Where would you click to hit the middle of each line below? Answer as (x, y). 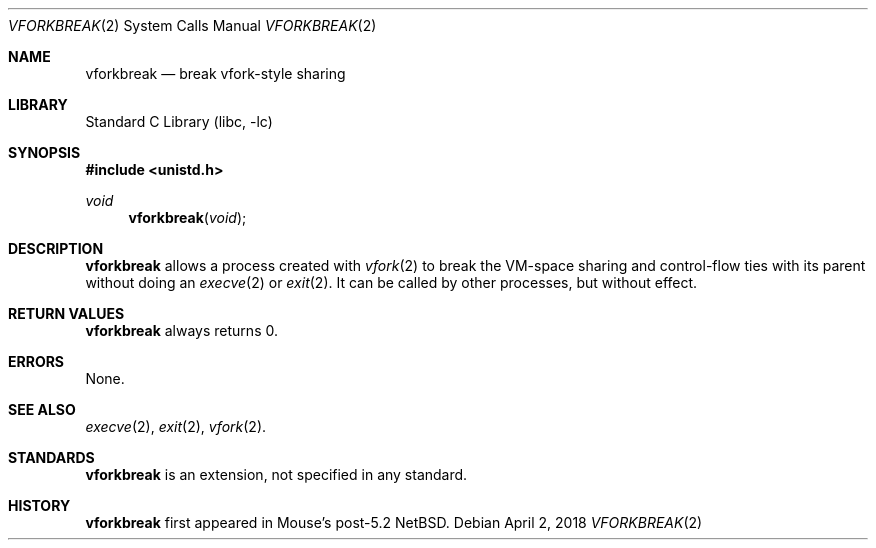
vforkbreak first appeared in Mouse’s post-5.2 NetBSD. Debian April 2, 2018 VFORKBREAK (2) (394, 522)
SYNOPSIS (44, 152)
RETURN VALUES (66, 313)
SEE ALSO (42, 409)
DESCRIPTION (56, 248)
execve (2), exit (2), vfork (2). (176, 426)
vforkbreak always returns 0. (181, 330)
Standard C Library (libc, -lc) (179, 121)
